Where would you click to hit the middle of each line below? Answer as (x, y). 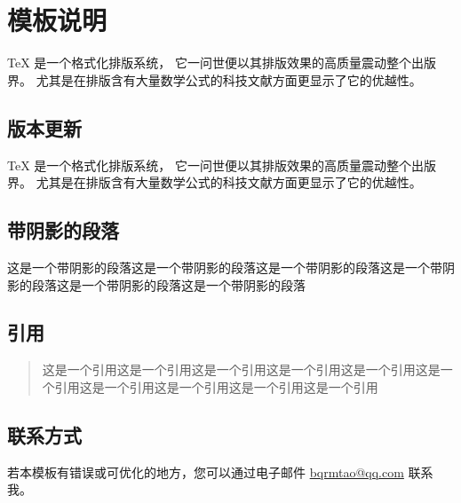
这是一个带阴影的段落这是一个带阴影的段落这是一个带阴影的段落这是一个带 (225, 267)
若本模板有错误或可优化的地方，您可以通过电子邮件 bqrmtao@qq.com (206, 472)
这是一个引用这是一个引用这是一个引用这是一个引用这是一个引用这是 (241, 369)
